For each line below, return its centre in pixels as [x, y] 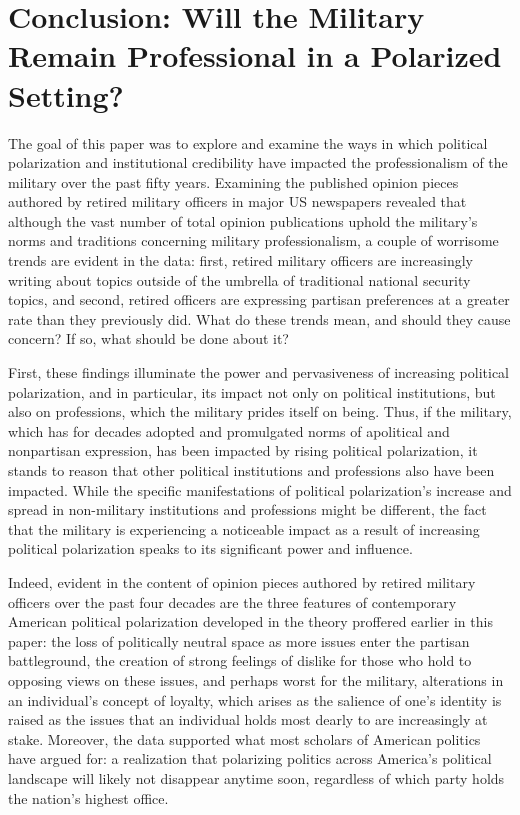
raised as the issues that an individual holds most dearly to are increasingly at [248, 719]
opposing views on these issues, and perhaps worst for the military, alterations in [256, 679]
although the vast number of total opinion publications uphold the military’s [243, 220]
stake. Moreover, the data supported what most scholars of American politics [244, 738]
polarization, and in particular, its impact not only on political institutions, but [252, 391]
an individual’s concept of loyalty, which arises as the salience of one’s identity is [255, 699]
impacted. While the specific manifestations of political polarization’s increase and [260, 489]
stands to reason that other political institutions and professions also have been [251, 470]
